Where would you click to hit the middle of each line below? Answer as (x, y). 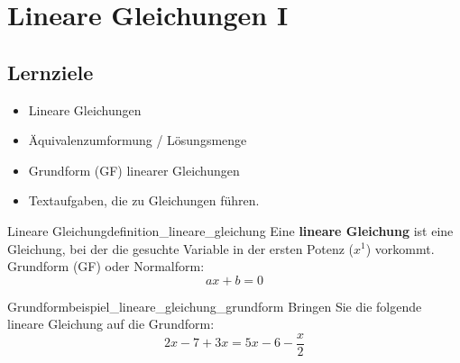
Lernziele (51, 72)
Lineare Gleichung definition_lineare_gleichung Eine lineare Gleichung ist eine (230, 230)
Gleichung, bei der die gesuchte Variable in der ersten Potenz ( (181, 248)
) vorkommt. (400, 248)
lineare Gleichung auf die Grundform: (111, 324)
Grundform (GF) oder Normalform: (106, 266)
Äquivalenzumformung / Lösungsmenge (138, 140)
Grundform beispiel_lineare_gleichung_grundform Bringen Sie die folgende (215, 306)
